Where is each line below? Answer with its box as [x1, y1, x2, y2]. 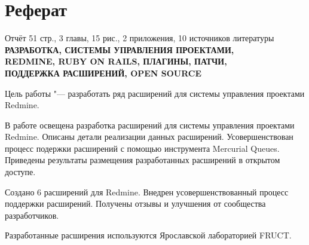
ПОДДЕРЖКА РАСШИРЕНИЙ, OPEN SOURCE [5, 66, 202, 79]
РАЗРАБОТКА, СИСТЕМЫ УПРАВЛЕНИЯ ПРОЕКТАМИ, [5, 43, 234, 56]
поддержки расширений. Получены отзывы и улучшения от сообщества [5, 197, 266, 210]
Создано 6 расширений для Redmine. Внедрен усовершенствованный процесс [5, 185, 289, 198]
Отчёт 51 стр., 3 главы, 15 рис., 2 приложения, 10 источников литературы [5, 32, 274, 44]
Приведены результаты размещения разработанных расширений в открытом [5, 154, 280, 166]
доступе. [5, 166, 36, 178]
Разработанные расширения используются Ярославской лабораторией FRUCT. [5, 229, 292, 241]
